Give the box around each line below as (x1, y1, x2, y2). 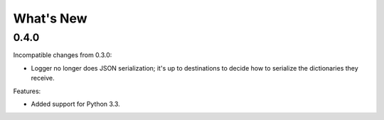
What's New (13, 11, 88, 26)
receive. (31, 74, 55, 83)
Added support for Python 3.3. (31, 100, 120, 108)
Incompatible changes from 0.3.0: (13, 51, 112, 59)
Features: (13, 87, 41, 95)
